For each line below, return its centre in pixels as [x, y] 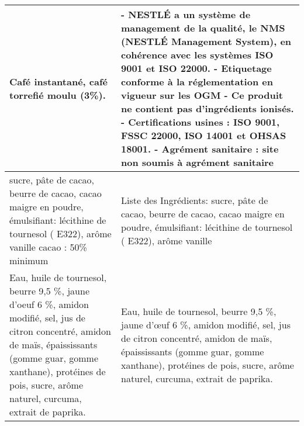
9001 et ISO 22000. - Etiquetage [196, 68]
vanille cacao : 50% [48, 247]
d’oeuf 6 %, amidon [49, 304]
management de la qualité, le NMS [203, 28]
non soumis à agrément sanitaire [197, 162]
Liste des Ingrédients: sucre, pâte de [194, 200]
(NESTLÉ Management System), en [206, 41]
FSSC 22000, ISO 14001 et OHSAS [203, 135]
